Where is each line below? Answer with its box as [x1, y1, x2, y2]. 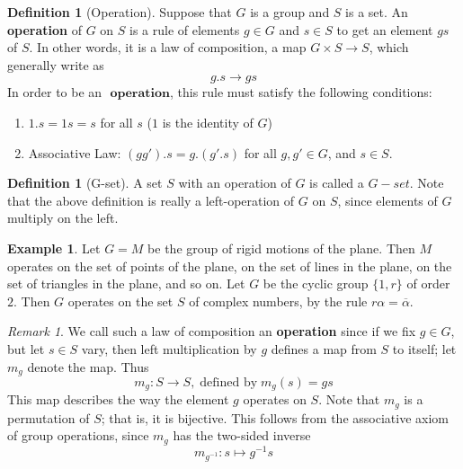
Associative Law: [28, 143, 121, 162]
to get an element [336, 20, 433, 39]
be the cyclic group [263, 274, 369, 293]
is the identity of [162, 112, 254, 131]
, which [369, 38, 409, 57]
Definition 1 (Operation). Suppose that [7, 3, 232, 21]
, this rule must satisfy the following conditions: [169, 83, 432, 102]
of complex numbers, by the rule [189, 291, 368, 310]
